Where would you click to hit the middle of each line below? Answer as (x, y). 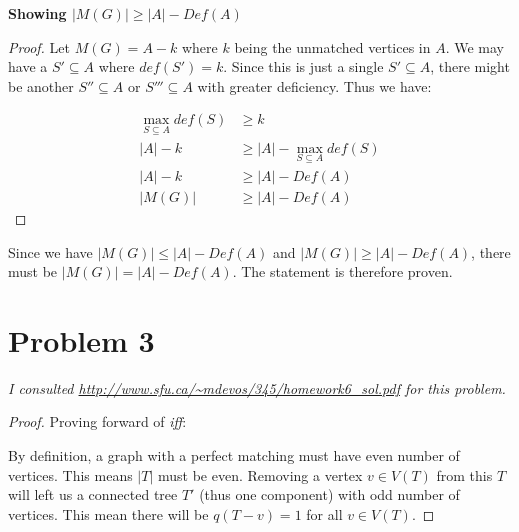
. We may (474, 46)
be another (41, 85)
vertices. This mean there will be (108, 513)
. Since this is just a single (303, 66)
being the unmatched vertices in (332, 46)
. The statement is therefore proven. (342, 271)
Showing (37, 13)
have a (28, 66)
